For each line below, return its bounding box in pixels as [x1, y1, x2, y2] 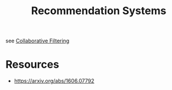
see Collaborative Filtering [5, 37, 70, 45]
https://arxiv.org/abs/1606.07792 [14, 78, 95, 85]
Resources [5, 58, 60, 71]
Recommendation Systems [31, 4, 167, 18]
